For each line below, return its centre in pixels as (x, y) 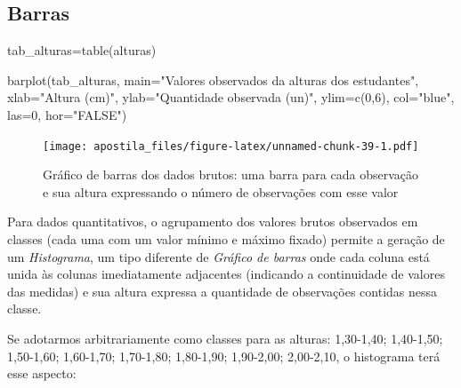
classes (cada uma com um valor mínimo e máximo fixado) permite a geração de (226, 239)
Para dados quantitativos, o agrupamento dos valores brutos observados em (213, 222)
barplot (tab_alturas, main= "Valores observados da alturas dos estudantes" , (213, 79)
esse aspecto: (42, 373)
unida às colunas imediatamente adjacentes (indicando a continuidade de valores (226, 274)
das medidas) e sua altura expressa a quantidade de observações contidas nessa (222, 291)
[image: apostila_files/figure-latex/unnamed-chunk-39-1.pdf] (231, 146)
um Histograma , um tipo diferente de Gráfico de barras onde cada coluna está (218, 256)
